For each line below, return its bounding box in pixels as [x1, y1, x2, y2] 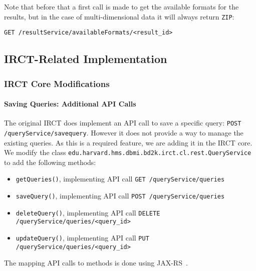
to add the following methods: [4, 156, 96, 167]
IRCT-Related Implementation [4, 51, 167, 66]
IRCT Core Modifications [4, 77, 110, 89]
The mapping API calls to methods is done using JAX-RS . [4, 257, 188, 268]
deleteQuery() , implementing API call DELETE [16, 207, 160, 217]
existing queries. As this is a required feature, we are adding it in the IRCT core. [4, 137, 252, 147]
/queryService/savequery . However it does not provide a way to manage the [4, 127, 243, 137]
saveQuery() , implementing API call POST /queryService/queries [16, 190, 225, 201]
